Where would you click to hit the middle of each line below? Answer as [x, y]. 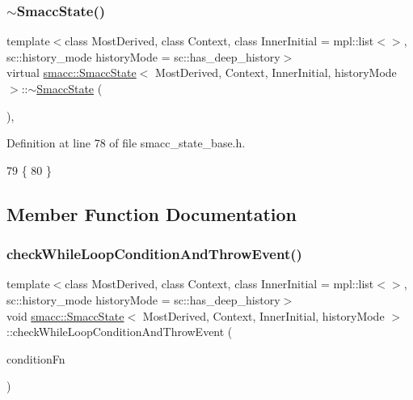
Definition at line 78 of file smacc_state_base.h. [126, 143]
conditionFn [36, 358]
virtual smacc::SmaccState [72, 72]
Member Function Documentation [152, 213]
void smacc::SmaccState [65, 315]
